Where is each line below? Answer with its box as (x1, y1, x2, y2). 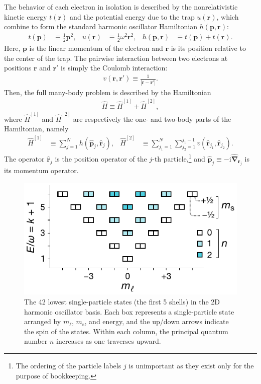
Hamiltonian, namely (4, 123, 69, 134)
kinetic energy (4, 11, 47, 22)
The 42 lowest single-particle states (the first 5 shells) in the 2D (24, 296, 220, 306)
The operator (4, 153, 45, 164)
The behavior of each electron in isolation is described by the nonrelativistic (4, 2, 238, 12)
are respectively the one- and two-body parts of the (73, 113, 231, 124)
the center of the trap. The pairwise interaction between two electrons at (4, 52, 228, 63)
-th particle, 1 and (152, 152, 205, 164)
